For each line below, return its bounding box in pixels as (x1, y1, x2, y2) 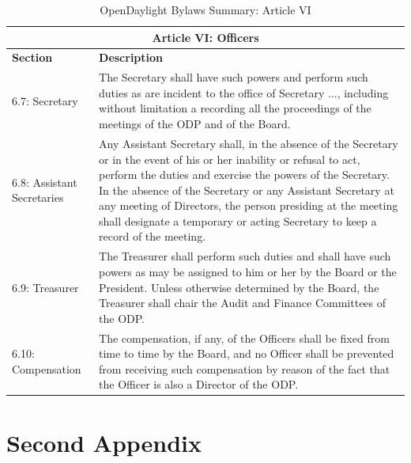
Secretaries (12, 189, 64, 206)
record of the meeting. (99, 228, 206, 245)
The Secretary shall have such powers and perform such (99, 69, 368, 85)
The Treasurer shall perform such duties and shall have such (99, 248, 391, 264)
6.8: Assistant (12, 173, 77, 190)
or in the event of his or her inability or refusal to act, (99, 150, 360, 167)
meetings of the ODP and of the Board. (99, 116, 291, 132)
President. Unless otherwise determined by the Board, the (99, 279, 379, 295)
